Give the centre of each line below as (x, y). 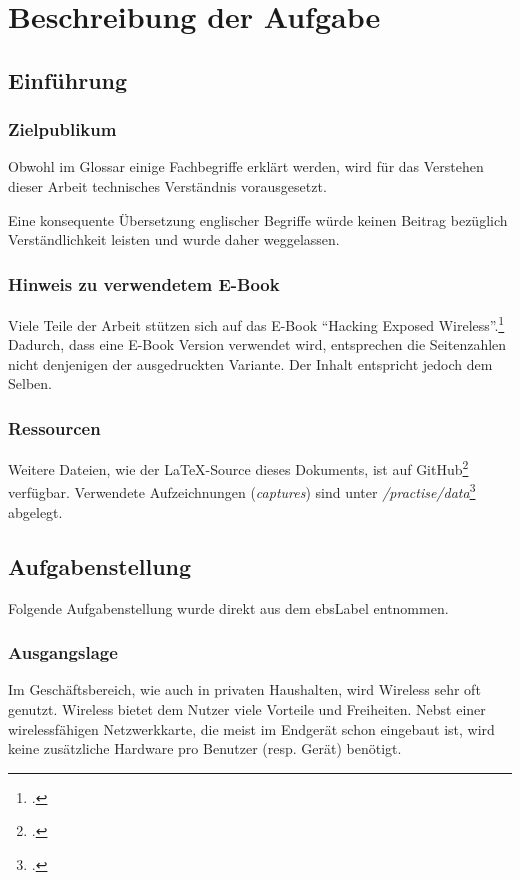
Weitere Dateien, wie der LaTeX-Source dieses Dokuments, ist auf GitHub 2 (238, 467)
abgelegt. (35, 511)
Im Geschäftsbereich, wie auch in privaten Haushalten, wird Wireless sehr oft (244, 689)
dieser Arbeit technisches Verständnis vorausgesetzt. (167, 185)
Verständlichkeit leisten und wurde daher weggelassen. (174, 239)
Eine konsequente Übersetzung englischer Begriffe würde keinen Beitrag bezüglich (258, 219)
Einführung (68, 79)
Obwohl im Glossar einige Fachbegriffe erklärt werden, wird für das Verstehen (246, 166)
